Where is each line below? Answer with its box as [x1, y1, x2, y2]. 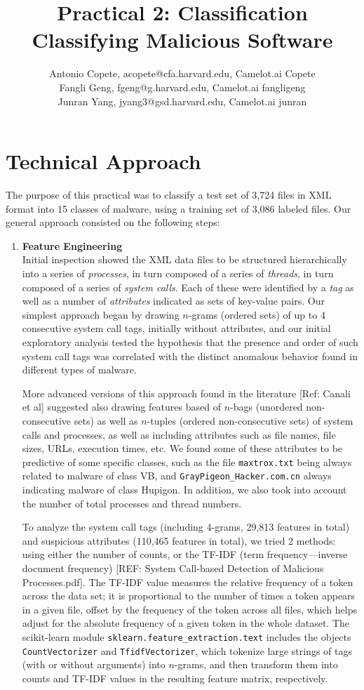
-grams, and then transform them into [174, 657, 338, 672]
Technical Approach [6, 147, 201, 175]
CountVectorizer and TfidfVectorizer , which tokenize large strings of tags [22, 643, 352, 658]
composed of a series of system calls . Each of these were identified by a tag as [22, 279, 354, 294]
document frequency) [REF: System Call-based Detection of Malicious [22, 561, 324, 575]
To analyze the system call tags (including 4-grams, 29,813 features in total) [22, 519, 350, 534]
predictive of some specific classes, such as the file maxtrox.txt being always [22, 454, 352, 469]
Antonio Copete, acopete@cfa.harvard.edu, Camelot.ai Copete [49, 66, 316, 81]
